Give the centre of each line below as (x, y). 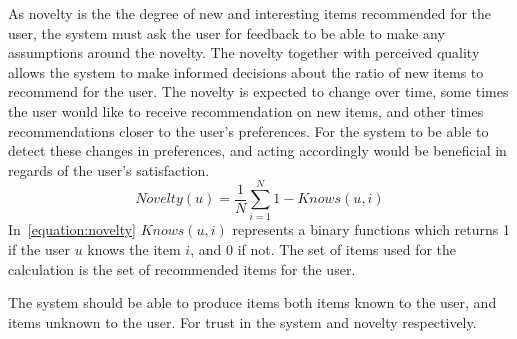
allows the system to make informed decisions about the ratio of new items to (246, 71)
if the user (39, 249)
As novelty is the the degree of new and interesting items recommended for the (250, 13)
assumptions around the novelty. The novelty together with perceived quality (244, 52)
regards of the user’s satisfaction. (109, 169)
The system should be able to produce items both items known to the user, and (252, 302)
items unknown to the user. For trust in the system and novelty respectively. (242, 321)
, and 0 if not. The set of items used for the (323, 249)
